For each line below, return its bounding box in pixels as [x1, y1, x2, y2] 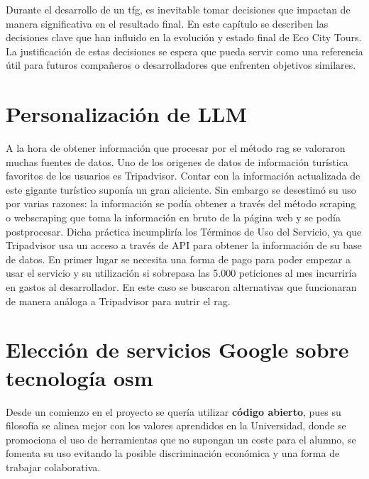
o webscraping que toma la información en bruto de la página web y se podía [6, 210, 341, 225]
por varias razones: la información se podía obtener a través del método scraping [6, 196, 356, 211]
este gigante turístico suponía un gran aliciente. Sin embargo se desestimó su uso [6, 182, 356, 197]
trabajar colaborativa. [6, 459, 101, 474]
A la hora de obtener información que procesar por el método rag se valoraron [6, 141, 346, 155]
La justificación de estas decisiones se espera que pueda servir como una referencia [6, 43, 363, 58]
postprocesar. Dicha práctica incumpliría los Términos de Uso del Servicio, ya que [6, 224, 362, 238]
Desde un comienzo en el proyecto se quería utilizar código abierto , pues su [6, 404, 341, 419]
